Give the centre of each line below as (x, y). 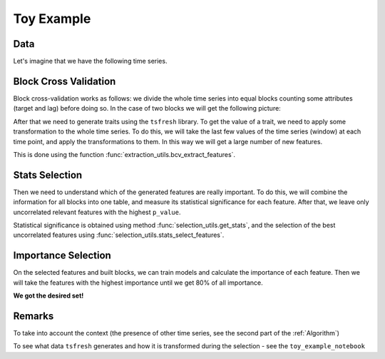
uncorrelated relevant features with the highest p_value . (97, 212)
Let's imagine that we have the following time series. (90, 61)
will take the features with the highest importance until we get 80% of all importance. (138, 283)
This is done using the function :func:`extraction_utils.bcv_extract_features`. (124, 154)
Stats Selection (48, 175)
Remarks (34, 316)
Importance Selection (62, 256)
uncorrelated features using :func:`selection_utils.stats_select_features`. (119, 235)
